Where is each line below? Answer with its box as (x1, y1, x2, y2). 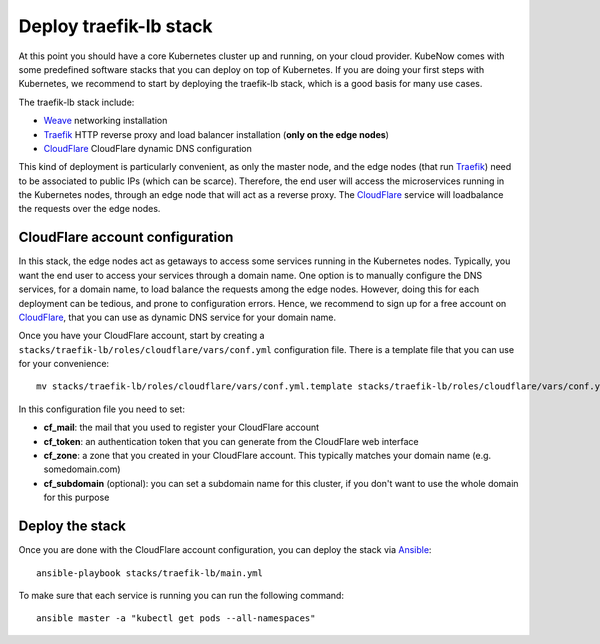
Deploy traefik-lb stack (18, 15, 214, 37)
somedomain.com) (43, 463, 121, 475)
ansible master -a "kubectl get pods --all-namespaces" (36, 613, 316, 624)
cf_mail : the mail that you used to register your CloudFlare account (43, 421, 320, 434)
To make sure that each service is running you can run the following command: (18, 589, 345, 601)
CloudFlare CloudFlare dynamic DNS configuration (43, 142, 252, 154)
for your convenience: (18, 358, 110, 370)
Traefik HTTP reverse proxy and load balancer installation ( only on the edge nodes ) (43, 128, 390, 140)
